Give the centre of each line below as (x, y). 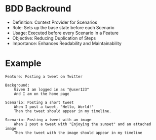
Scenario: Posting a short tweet (39, 102)
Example (23, 64)
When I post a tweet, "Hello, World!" (54, 107)
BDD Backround (38, 9)
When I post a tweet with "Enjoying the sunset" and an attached (83, 124)
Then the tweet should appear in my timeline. (63, 111)
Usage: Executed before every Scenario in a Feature (65, 33)
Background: (17, 85)
